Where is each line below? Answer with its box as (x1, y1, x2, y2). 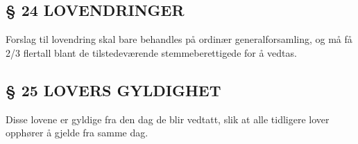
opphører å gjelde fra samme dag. (6, 125, 148, 140)
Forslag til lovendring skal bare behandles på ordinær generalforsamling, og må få (6, 32, 352, 46)
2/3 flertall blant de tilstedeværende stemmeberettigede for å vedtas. (6, 45, 297, 60)
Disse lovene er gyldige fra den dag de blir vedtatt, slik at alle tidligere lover (6, 111, 330, 126)
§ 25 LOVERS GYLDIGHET (6, 79, 221, 100)
